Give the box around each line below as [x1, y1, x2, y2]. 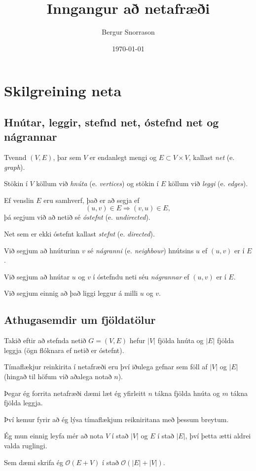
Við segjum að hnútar [4, 271, 70, 281]
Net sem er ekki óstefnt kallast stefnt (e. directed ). [4, 229, 155, 239]
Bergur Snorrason [102, 27, 155, 37]
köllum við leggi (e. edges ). [168, 178, 248, 189]
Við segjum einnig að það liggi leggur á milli [4, 288, 138, 298]
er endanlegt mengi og [89, 152, 157, 162]
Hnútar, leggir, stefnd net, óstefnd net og [4, 114, 219, 129]
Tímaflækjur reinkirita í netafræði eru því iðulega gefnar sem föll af [4, 361, 208, 372]
